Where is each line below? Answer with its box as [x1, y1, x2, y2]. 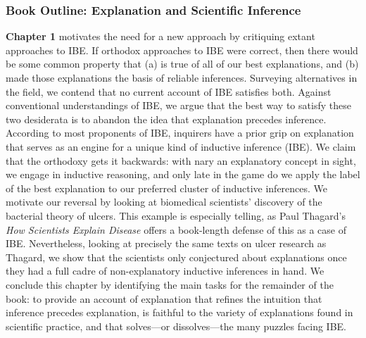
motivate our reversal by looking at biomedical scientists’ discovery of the [6, 194, 322, 209]
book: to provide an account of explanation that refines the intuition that [6, 291, 322, 306]
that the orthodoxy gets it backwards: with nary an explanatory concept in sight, [6, 153, 356, 168]
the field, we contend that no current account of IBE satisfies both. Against [6, 84, 332, 99]
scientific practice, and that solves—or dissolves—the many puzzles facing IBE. [6, 318, 346, 333]
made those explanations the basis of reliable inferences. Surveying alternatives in [6, 70, 358, 84]
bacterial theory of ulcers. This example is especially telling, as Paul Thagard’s [6, 208, 346, 223]
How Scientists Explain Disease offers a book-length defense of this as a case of [6, 222, 346, 237]
